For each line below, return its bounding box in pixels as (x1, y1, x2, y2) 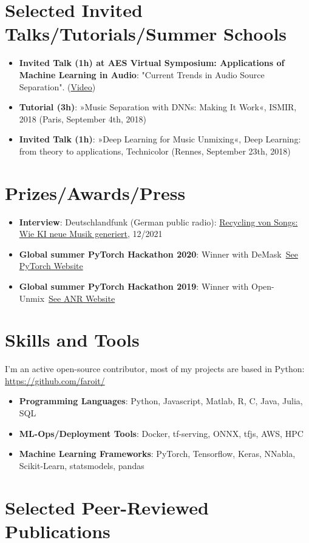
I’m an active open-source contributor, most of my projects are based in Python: (5, 362, 305, 375)
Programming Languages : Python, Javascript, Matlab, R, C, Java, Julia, (19, 395, 303, 407)
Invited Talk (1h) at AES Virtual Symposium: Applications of (19, 56, 285, 69)
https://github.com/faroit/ (5, 374, 105, 387)
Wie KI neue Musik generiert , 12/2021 (19, 227, 163, 240)
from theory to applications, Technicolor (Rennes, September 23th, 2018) (19, 144, 291, 157)
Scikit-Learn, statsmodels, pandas (19, 459, 144, 471)
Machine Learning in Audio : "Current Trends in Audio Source (19, 68, 265, 81)
